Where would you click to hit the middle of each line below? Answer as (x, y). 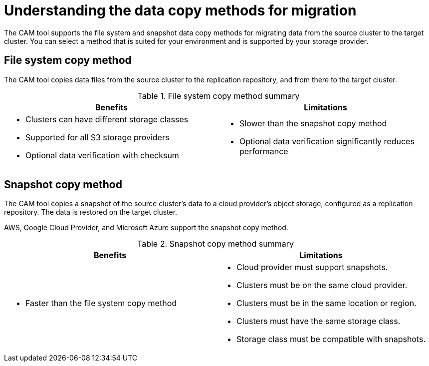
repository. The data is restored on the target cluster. (91, 212)
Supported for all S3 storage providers (98, 137)
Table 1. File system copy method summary (218, 96)
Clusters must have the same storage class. (319, 321)
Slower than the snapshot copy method (313, 123)
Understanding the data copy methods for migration (180, 10)
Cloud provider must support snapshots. (312, 267)
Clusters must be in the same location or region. (326, 303)
